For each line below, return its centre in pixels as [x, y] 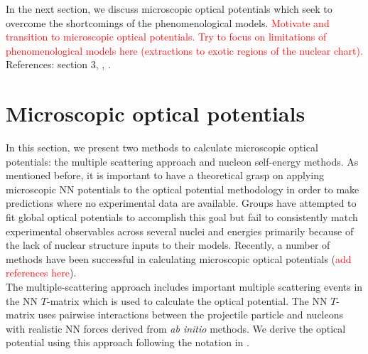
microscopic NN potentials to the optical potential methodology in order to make [183, 189]
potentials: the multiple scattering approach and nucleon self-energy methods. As [182, 161]
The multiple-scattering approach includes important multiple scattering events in [184, 287]
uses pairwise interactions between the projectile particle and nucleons [191, 315]
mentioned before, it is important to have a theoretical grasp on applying [165, 175]
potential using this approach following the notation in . [128, 342]
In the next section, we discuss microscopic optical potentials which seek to [169, 9]
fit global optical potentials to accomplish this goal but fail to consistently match [182, 217]
